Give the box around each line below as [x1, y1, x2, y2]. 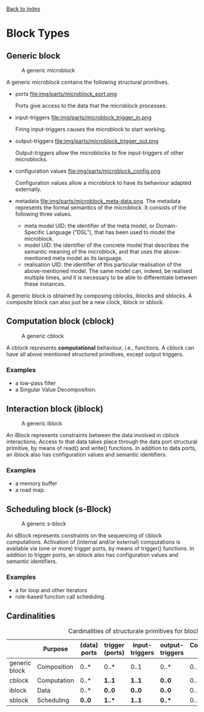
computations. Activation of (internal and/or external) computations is [6, 538, 181, 546]
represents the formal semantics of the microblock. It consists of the [15, 204, 186, 211]
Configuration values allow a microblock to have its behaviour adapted [15, 179, 192, 186]
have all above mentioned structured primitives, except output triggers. [6, 350, 184, 358]
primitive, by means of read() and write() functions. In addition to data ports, [6, 444, 197, 452]
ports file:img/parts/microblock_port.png [15, 91, 117, 97]
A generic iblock [21, 420, 63, 427]
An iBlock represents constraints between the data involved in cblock [6, 431, 180, 438]
